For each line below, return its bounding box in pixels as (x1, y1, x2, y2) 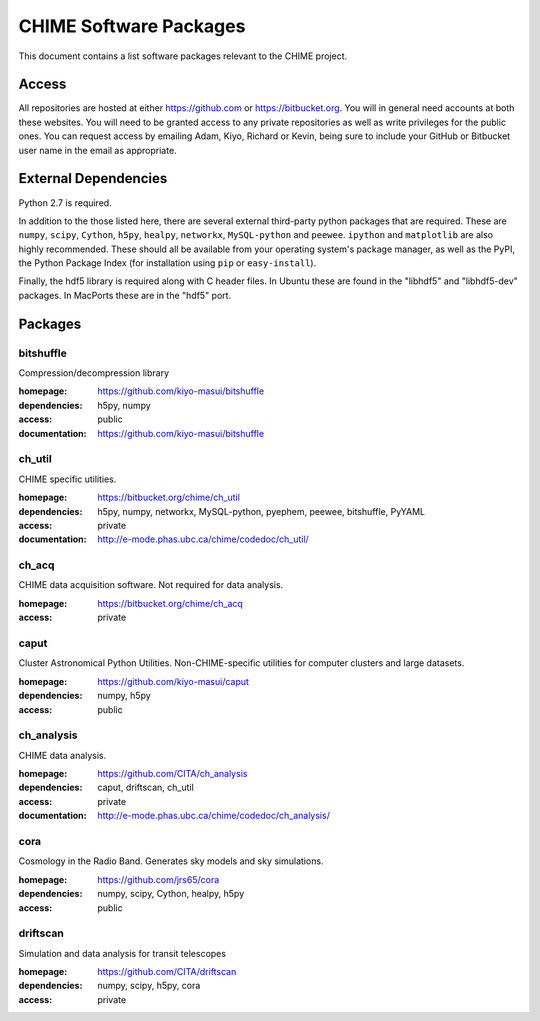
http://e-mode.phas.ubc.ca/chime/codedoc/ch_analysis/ (97, 810, 330, 822)
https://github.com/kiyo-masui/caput (97, 675, 250, 687)
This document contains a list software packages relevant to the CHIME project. (18, 50, 348, 62)
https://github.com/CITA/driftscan (97, 966, 237, 978)
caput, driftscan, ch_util (97, 781, 194, 794)
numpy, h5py (97, 690, 152, 702)
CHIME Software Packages (18, 15, 246, 37)
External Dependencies (18, 170, 168, 187)
